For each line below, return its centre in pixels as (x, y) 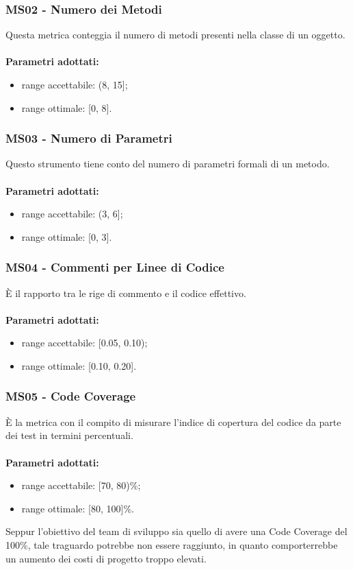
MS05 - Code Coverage (71, 396)
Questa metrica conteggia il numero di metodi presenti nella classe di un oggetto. (175, 35)
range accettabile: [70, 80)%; (81, 485)
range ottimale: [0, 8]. (67, 107)
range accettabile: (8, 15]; (75, 84)
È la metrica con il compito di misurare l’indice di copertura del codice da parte (173, 421)
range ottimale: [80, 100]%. (78, 508)
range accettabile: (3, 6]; (72, 214)
